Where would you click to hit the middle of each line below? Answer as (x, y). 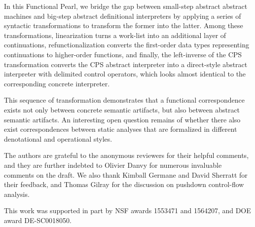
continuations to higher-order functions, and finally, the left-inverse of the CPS (123, 54)
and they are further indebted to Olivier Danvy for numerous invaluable (113, 165)
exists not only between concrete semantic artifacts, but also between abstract (122, 109)
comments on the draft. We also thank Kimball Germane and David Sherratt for (126, 174)
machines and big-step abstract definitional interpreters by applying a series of (123, 16)
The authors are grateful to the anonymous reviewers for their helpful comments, (127, 155)
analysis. (17, 194)
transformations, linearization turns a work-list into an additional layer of (115, 35)
